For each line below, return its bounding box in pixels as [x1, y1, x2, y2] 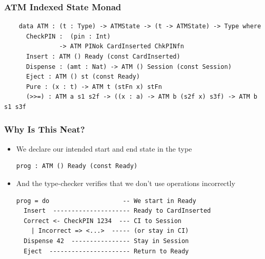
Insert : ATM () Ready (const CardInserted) [26, 53, 180, 60]
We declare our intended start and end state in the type [16, 143, 192, 154]
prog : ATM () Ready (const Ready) [16, 162, 138, 170]
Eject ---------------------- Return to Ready [24, 247, 189, 255]
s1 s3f [4, 103, 26, 110]
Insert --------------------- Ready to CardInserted [24, 207, 211, 215]
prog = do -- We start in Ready [16, 197, 196, 205]
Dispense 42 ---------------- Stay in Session [24, 237, 189, 245]
